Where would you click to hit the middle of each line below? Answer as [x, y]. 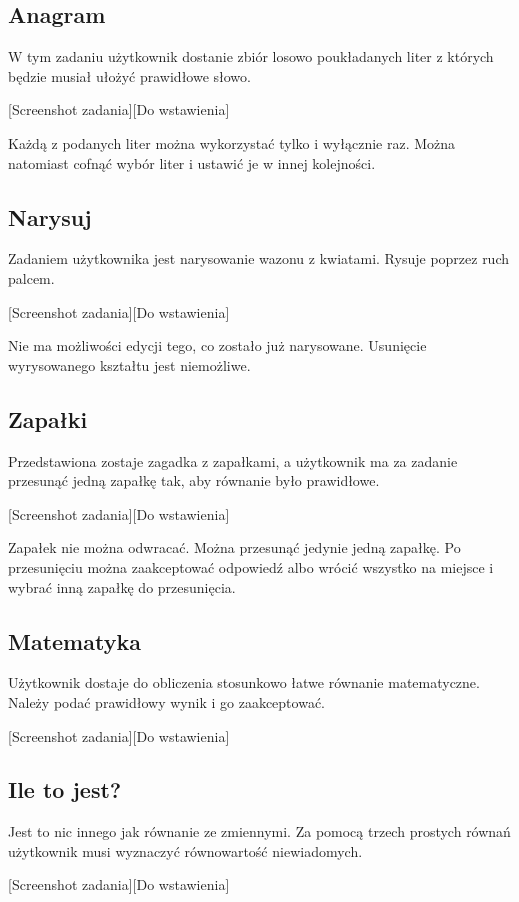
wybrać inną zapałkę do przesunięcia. [122, 586]
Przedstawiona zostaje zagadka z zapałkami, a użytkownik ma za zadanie [233, 460]
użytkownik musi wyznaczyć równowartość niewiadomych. [185, 850]
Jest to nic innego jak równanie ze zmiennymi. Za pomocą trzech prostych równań [259, 831]
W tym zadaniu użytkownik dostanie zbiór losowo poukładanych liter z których [251, 56]
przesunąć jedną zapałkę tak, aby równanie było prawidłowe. [194, 480]
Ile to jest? [65, 789]
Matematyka [74, 640]
